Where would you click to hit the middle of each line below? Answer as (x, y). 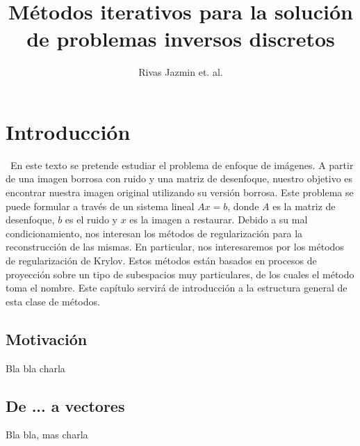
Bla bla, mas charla (47, 435)
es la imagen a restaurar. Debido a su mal (219, 220)
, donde (243, 206)
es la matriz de (304, 206)
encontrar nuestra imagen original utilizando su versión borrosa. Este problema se (180, 192)
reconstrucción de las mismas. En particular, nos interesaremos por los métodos (175, 247)
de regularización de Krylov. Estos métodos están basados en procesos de (161, 260)
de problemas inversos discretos (181, 39)
